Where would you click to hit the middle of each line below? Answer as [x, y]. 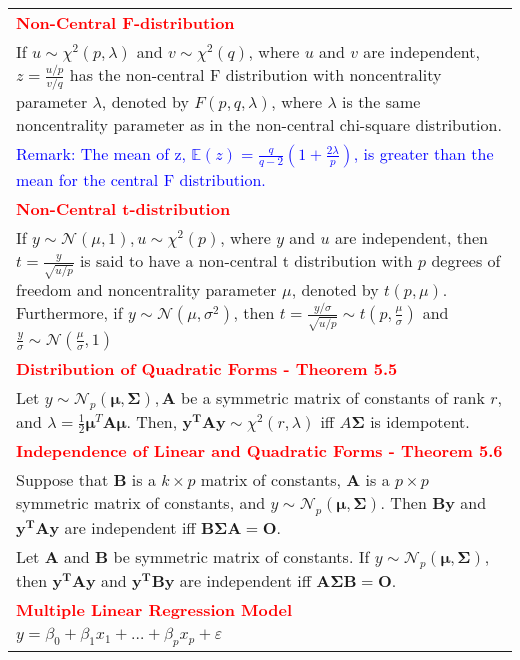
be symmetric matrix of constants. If [241, 556]
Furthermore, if [69, 313]
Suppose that [62, 480]
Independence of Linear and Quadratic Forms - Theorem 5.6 [259, 451]
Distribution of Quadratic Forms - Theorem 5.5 [207, 368]
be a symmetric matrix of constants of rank [332, 397]
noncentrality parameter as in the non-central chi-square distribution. [259, 124]
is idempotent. [420, 421]
